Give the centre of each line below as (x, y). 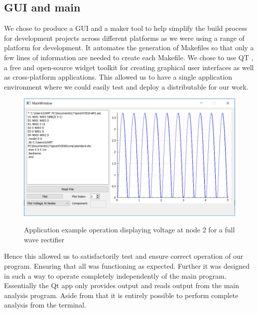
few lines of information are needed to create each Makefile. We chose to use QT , (129, 57)
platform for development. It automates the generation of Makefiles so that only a (129, 48)
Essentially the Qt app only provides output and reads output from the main (122, 285)
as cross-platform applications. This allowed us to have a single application (118, 77)
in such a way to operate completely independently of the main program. (115, 275)
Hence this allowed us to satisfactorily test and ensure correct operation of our (124, 256)
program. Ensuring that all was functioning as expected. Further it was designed (127, 265)
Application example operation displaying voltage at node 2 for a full (129, 230)
